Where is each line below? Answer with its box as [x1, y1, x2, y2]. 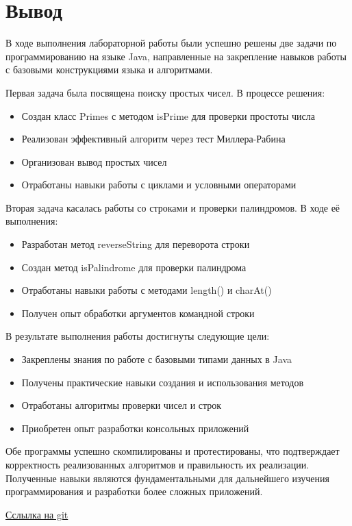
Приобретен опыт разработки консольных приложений [21, 421, 249, 435]
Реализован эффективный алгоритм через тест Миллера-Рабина [21, 131, 286, 146]
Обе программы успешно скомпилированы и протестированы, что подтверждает [5, 444, 340, 458]
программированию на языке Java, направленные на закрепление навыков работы [5, 49, 347, 63]
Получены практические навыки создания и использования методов [21, 375, 304, 389]
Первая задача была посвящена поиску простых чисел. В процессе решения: [5, 85, 325, 99]
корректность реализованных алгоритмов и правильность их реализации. [5, 458, 310, 471]
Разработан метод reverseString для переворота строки [21, 237, 250, 251]
